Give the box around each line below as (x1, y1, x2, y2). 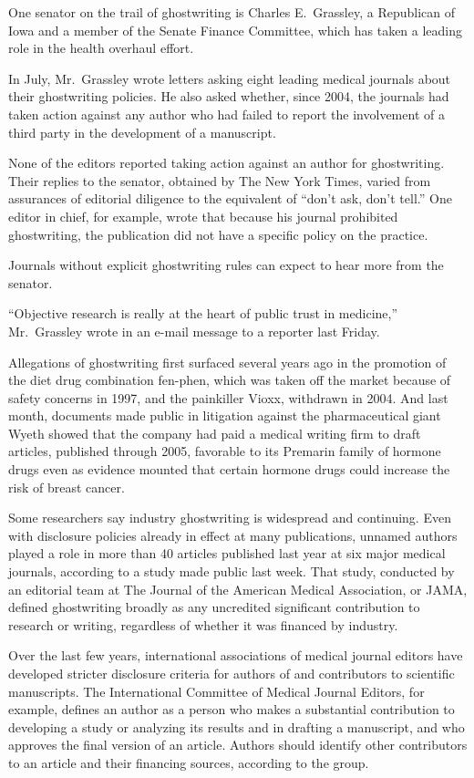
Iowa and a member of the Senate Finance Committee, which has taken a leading (8, 20, 463, 39)
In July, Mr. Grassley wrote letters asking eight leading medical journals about (8, 68, 451, 88)
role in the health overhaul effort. (8, 38, 194, 57)
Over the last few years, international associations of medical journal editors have (8, 646, 463, 665)
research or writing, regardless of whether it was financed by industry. (8, 615, 398, 634)
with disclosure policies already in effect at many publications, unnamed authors (8, 525, 458, 545)
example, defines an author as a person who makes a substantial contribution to (8, 700, 455, 719)
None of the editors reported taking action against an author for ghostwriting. (8, 153, 445, 172)
